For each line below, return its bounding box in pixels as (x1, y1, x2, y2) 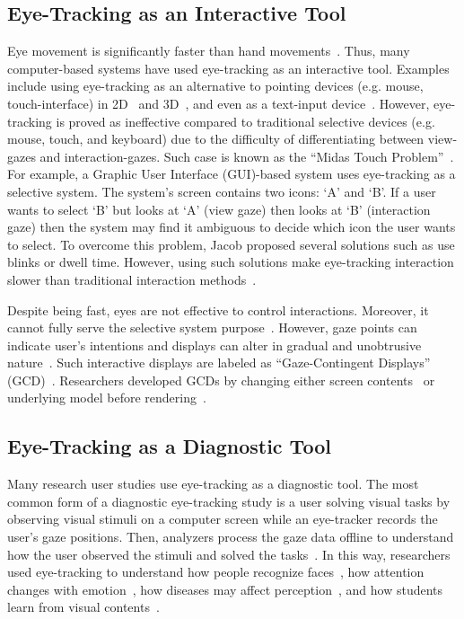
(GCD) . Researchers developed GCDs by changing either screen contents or (7, 370, 435, 389)
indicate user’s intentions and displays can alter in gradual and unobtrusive (7, 335, 422, 354)
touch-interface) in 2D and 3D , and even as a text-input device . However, (7, 93, 430, 112)
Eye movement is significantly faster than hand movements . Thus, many (7, 41, 410, 60)
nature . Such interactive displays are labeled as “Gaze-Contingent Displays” (7, 353, 431, 372)
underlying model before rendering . (7, 388, 206, 407)
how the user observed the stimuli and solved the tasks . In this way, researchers (7, 544, 451, 563)
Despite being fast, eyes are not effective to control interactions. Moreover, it (7, 300, 429, 319)
